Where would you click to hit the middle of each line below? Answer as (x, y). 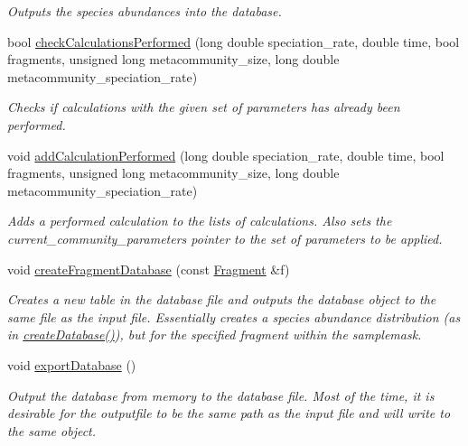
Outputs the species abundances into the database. (145, 11)
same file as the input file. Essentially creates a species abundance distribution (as (234, 316)
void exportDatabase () (72, 364)
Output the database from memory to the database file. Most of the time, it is (221, 395)
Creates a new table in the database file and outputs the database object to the (222, 299)
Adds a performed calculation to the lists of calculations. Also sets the (200, 221)
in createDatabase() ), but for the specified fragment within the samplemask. (215, 334)
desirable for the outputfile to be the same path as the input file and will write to (229, 413)
